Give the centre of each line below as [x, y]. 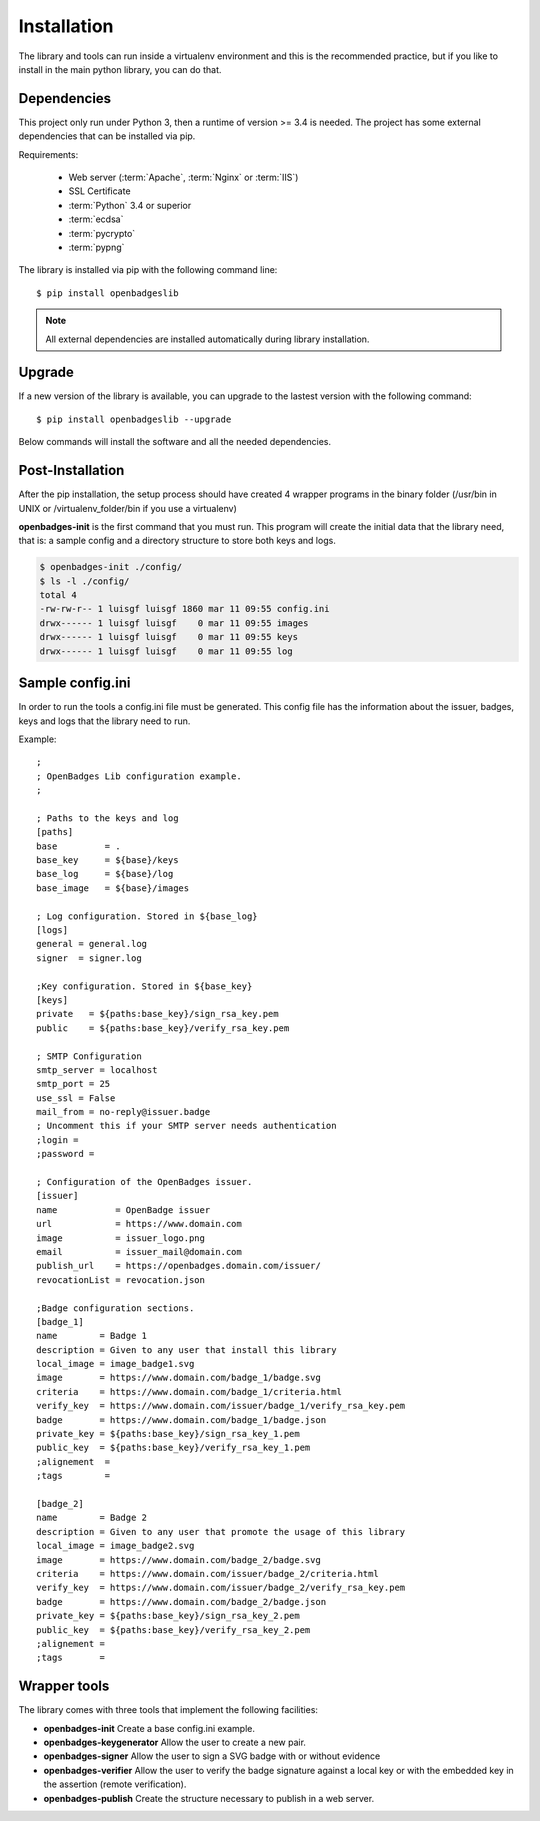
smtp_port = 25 [73, 1084]
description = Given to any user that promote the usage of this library [221, 1531]
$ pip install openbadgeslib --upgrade [134, 419]
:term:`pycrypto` [102, 233]
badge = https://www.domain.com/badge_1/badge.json [181, 1419]
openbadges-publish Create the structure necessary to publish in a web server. [209, 1798]
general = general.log [92, 944]
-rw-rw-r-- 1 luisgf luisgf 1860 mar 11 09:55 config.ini [184, 609]
